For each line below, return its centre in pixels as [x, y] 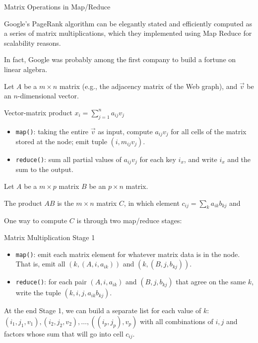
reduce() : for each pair [51, 282]
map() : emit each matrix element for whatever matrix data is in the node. [128, 254]
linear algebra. [26, 69]
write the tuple [38, 293]
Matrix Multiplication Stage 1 [50, 237]
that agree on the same [211, 282]
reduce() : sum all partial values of [68, 159]
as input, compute [125, 131]
